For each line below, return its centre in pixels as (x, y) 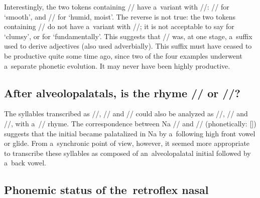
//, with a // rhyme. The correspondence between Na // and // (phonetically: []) (130, 123)
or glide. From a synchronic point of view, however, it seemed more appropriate (127, 143)
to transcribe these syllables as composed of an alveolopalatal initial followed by (127, 153)
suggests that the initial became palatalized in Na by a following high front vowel (130, 133)
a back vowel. (25, 163)
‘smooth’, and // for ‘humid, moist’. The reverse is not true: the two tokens (120, 16)
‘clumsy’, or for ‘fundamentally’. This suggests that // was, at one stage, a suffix (128, 36)
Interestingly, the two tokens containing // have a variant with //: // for (117, 7)
